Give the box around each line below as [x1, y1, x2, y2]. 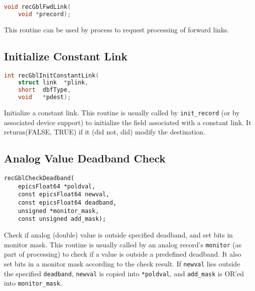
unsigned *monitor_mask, [18, 207, 99, 214]
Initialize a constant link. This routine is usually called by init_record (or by [4, 107, 240, 118]
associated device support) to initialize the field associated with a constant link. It [4, 117, 252, 127]
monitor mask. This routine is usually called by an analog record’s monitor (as [4, 239, 242, 249]
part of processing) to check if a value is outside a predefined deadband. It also [4, 249, 241, 259]
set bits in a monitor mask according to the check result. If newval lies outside [4, 258, 240, 268]
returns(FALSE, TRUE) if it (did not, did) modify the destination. [4, 127, 205, 137]
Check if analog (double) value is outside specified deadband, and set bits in [4, 230, 233, 240]
